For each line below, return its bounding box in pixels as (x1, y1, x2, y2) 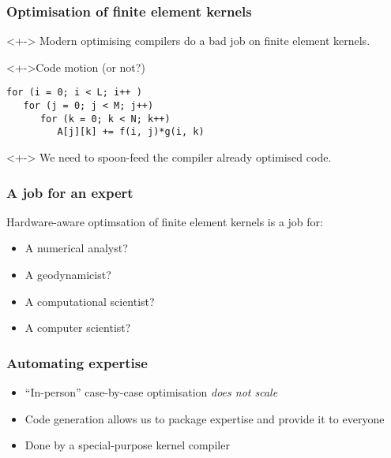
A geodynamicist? (24, 266, 111, 283)
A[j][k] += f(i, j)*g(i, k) (57, 126, 205, 138)
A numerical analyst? (24, 240, 128, 256)
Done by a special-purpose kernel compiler (24, 437, 230, 453)
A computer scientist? (24, 319, 131, 336)
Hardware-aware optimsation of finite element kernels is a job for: (6, 213, 323, 229)
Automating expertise (6, 352, 148, 372)
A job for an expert (6, 182, 133, 202)
